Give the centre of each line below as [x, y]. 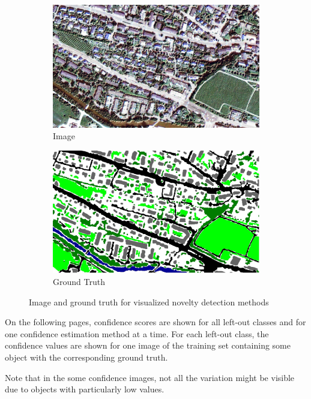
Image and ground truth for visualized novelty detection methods [149, 301]
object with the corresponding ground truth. [86, 357]
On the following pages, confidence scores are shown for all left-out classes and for [155, 322]
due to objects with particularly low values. [85, 389]
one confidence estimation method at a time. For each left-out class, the [137, 333]
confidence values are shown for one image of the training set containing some [148, 345]
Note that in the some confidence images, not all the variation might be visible [150, 377]
